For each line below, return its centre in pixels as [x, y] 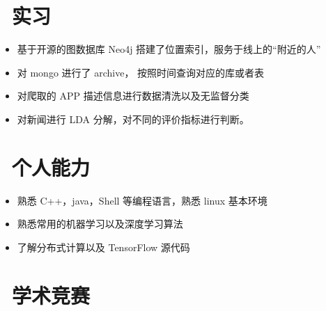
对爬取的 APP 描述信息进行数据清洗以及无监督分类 [133, 96]
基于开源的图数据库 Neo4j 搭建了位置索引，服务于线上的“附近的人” [169, 49]
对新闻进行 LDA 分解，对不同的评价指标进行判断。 [133, 119]
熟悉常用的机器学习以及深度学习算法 [100, 224]
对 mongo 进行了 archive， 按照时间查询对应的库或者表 [141, 72]
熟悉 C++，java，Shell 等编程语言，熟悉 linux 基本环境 [142, 200]
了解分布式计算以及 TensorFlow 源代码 [103, 247]
